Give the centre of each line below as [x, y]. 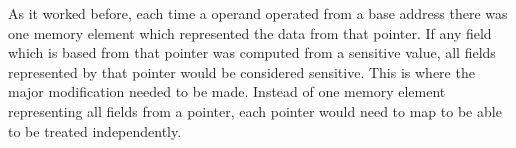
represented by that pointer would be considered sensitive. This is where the [241, 71]
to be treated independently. [95, 130]
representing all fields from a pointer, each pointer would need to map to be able [255, 110]
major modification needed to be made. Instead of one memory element [227, 91]
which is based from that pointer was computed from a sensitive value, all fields [252, 52]
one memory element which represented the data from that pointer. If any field [250, 32]
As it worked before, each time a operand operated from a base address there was [258, 13]
